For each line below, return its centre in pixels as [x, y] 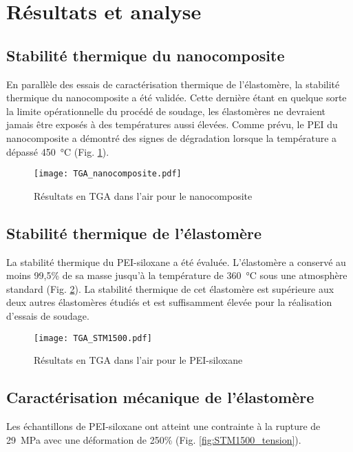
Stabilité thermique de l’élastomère [134, 233]
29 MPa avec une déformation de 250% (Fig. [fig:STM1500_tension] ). [154, 439]
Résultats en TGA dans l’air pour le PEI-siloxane [138, 360]
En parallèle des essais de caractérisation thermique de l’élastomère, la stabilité [173, 84]
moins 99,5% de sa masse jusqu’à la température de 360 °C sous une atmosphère [177, 275]
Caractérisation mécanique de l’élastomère [160, 397]
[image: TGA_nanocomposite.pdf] [108, 174]
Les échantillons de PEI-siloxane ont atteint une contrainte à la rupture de [163, 426]
